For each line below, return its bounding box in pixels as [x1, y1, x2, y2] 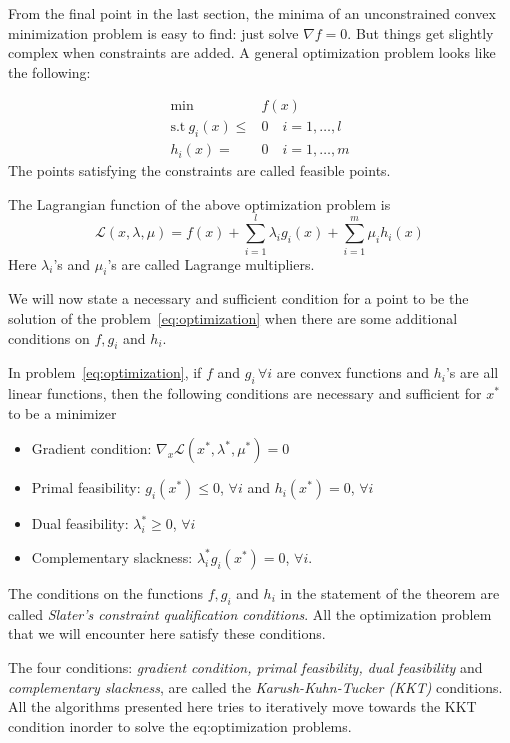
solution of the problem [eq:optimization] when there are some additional [8, 307, 458, 328]
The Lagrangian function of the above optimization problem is [8, 193, 391, 214]
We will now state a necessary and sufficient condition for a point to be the [8, 288, 469, 309]
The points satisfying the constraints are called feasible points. [8, 160, 391, 181]
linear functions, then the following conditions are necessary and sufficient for [8, 383, 482, 404]
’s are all [445, 362, 499, 383]
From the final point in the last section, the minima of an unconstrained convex [8, 3, 496, 23]
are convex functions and [276, 362, 430, 383]
